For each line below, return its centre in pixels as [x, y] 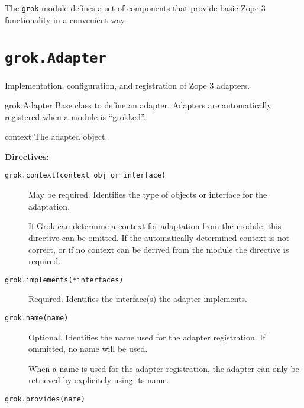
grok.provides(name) [45, 399]
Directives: [27, 156]
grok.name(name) [37, 318]
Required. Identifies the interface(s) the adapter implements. [138, 299]
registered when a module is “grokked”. [75, 116]
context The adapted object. [56, 136]
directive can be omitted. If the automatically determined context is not [159, 237]
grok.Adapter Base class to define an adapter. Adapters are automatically [138, 105]
